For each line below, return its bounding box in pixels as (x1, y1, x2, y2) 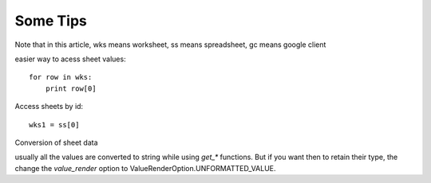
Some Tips (14, 12, 87, 29)
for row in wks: (29, 72, 93, 82)
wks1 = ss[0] (29, 120, 80, 129)
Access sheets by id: (14, 102, 84, 111)
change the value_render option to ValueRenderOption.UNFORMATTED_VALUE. (14, 163, 276, 173)
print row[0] (45, 84, 97, 93)
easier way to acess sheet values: (14, 54, 127, 64)
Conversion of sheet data (14, 138, 99, 147)
